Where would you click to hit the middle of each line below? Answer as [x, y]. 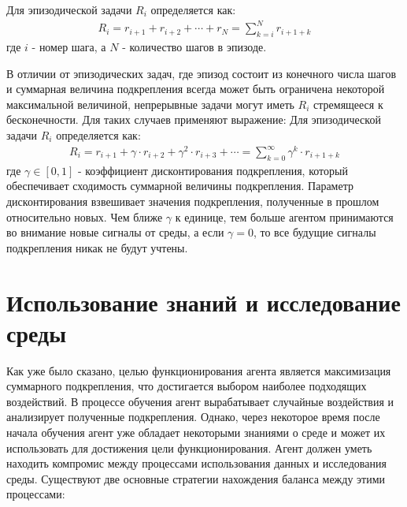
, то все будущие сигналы [314, 232]
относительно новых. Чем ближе [85, 216]
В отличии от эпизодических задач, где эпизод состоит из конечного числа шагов [202, 73]
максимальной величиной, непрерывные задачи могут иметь [150, 104]
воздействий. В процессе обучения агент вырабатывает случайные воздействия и [200, 401]
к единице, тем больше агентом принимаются [284, 216]
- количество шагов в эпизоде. [194, 46]
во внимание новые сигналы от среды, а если [115, 232]
